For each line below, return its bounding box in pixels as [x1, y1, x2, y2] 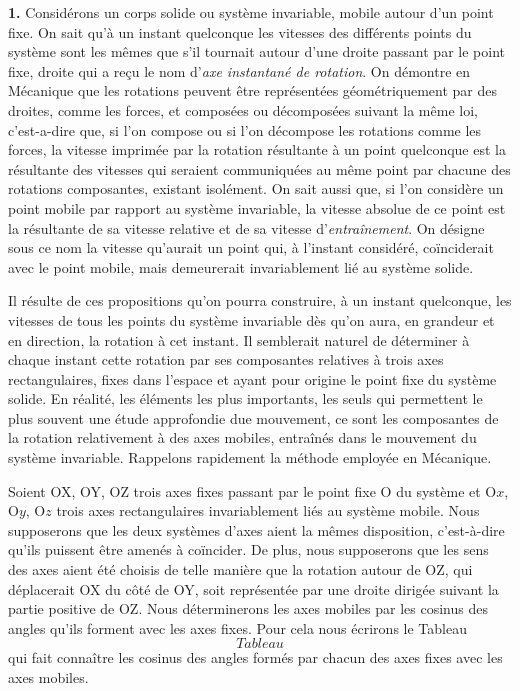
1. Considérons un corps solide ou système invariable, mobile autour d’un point [8, 2, 494, 22]
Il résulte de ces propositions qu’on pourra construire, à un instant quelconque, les [8, 290, 512, 311]
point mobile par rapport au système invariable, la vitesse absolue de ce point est [8, 197, 506, 218]
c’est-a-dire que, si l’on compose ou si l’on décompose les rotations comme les [8, 119, 482, 140]
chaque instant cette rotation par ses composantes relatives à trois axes [8, 349, 444, 370]
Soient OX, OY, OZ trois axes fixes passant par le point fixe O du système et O [8, 480, 497, 501]
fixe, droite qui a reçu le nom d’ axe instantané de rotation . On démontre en [8, 60, 471, 81]
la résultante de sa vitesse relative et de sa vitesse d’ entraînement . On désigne [8, 217, 485, 238]
